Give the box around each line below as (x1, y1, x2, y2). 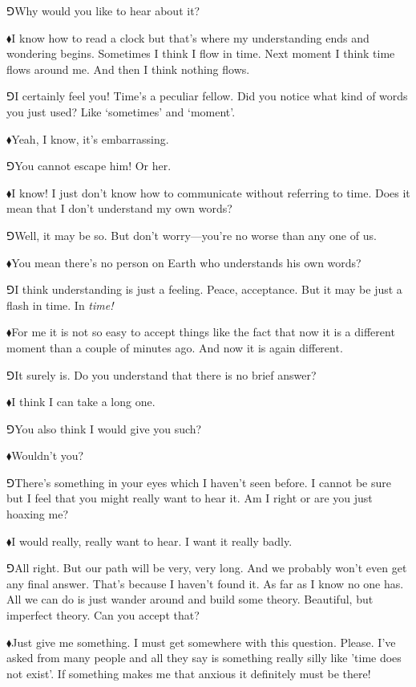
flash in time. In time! (6, 296, 114, 313)
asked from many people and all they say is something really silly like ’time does (6, 649, 402, 666)
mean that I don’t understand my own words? (6, 200, 232, 217)
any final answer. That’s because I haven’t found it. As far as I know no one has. (6, 575, 404, 591)
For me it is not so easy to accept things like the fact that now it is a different (11, 323, 395, 340)
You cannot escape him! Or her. (14, 157, 172, 174)
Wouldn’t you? (11, 447, 84, 464)
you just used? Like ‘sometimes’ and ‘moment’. (6, 103, 236, 120)
